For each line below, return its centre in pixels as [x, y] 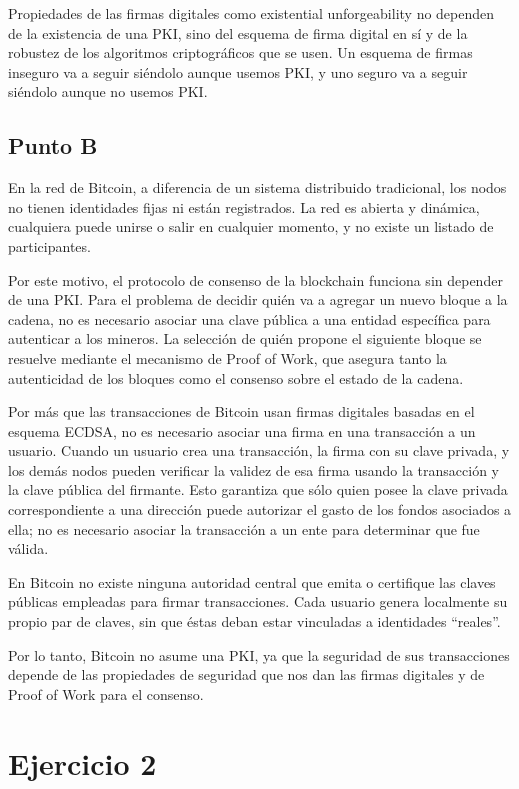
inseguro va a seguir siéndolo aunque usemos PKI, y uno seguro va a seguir [238, 71]
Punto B [53, 145]
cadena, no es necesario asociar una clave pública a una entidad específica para [249, 318]
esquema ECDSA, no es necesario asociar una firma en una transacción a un [242, 430]
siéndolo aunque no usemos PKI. [108, 91]
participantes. [49, 245]
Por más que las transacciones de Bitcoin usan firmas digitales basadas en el [241, 411]
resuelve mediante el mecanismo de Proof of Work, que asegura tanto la [227, 357]
